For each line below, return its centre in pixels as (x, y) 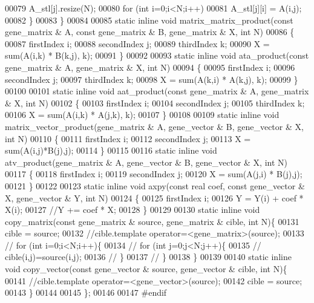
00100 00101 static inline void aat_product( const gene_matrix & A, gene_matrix (157, 91)
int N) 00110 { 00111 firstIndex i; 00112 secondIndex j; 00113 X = (128, 138)
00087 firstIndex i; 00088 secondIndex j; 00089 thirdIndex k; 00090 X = (137, 43)
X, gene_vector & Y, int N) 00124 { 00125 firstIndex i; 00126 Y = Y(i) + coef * (154, 197)
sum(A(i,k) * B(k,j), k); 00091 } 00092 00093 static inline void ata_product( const (157, 55)
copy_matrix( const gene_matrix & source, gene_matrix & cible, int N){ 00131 (152, 221)
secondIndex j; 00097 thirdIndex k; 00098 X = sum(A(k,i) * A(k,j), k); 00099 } (152, 79)
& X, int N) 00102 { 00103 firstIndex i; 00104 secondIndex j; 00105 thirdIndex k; (155, 103)
